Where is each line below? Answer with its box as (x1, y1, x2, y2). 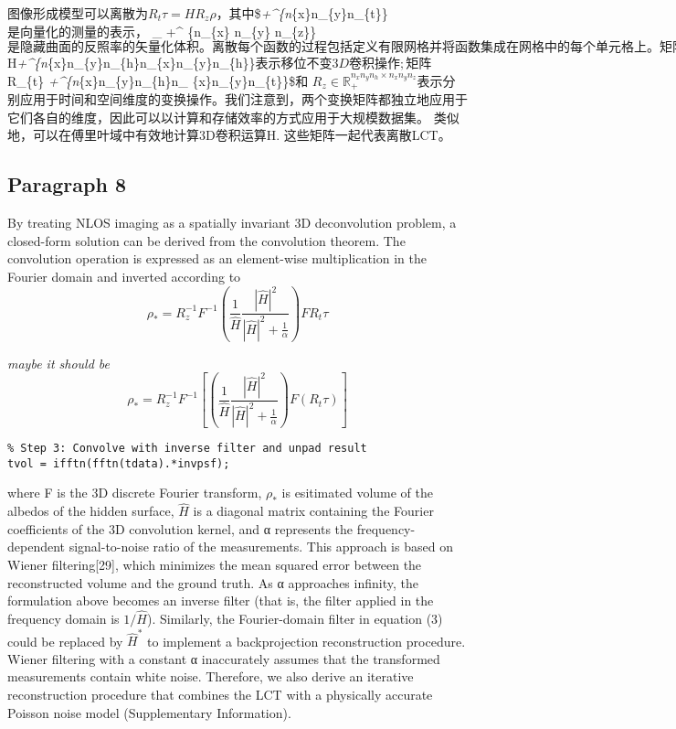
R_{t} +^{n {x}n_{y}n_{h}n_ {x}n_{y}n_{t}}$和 (7, 70, 309, 90)
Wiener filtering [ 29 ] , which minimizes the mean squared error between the (7, 554, 422, 574)
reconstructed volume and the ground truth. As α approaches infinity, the (7, 573, 418, 592)
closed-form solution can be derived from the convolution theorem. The (7, 230, 406, 250)
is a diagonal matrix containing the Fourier (193, 501, 434, 520)
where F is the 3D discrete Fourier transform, (7, 483, 262, 502)
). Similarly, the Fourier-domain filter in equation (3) (146, 608, 443, 627)
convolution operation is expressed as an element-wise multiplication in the (7, 249, 427, 268)
